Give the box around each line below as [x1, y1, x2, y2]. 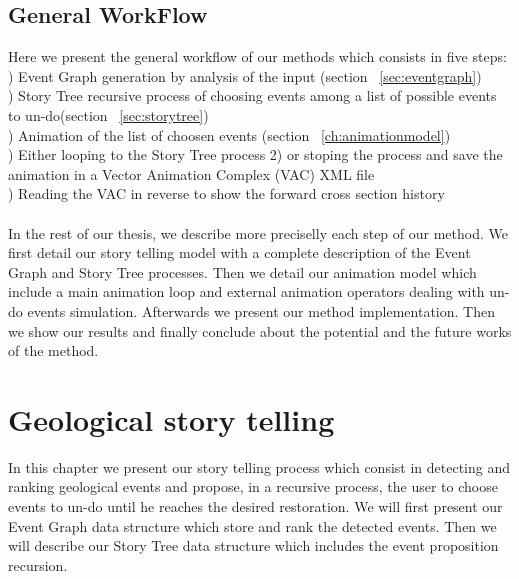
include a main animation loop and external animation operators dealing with [8, 281, 485, 302]
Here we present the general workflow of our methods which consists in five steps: [8, 46, 507, 67]
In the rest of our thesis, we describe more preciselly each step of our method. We [8, 222, 508, 243]
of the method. [8, 340, 99, 361]
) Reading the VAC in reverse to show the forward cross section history [8, 183, 445, 204]
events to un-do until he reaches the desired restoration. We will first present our [8, 496, 503, 517]
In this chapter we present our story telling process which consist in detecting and [8, 456, 510, 477]
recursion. [8, 554, 68, 575]
